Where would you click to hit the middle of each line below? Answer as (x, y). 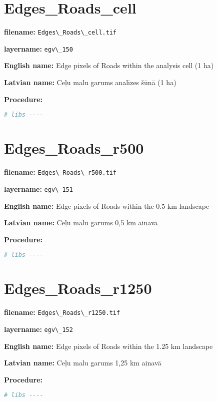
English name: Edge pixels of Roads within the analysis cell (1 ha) (109, 65)
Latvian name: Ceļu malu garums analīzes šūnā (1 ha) (90, 82)
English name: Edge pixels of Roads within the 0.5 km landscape (107, 206)
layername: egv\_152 (38, 329)
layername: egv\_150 (38, 48)
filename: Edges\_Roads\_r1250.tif (62, 312)
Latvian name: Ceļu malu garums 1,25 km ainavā (83, 363)
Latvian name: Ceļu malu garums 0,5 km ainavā (81, 223)
